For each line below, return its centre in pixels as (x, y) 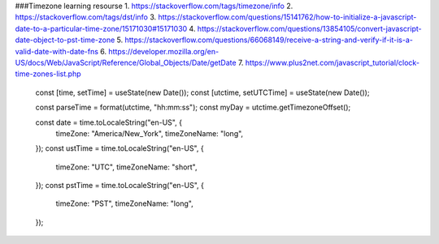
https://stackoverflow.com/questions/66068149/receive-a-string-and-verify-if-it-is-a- (269, 40)
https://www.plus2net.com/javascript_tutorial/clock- (333, 62)
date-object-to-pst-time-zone (65, 40)
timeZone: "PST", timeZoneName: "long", (125, 203)
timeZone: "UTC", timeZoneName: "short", (127, 167)
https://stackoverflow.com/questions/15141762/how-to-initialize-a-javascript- (287, 17)
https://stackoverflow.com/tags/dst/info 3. (86, 17)
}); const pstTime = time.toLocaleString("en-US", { (120, 186)
